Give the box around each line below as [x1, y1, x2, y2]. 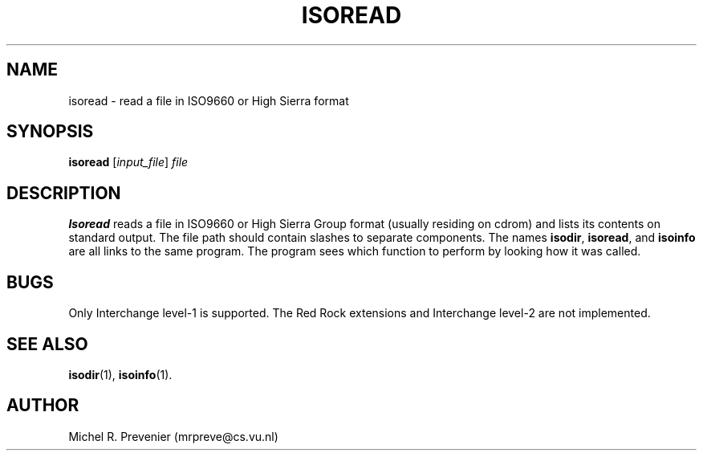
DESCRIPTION [6, 182, 121, 203]
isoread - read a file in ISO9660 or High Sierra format [68, 93, 349, 108]
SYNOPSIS [6, 121, 94, 142]
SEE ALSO [6, 333, 88, 354]
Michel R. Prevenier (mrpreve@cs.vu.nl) [68, 429, 278, 443]
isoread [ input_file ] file [68, 155, 189, 169]
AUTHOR [6, 395, 79, 416]
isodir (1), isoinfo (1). [68, 367, 173, 382]
